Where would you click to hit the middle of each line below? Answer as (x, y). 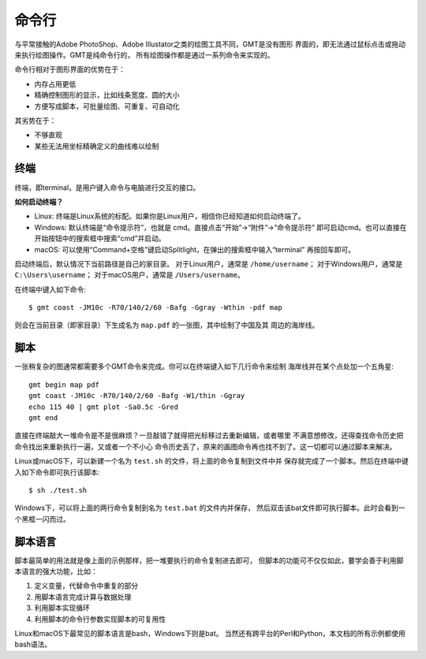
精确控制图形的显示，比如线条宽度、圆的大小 (107, 95)
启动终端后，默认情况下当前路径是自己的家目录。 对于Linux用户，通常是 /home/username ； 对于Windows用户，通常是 (209, 263)
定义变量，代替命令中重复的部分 (86, 586)
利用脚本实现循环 (62, 608)
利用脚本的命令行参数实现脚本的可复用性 (100, 619)
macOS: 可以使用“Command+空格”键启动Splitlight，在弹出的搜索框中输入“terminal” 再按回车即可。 (194, 249)
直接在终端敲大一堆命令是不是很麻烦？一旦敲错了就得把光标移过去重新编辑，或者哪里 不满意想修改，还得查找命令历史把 (209, 436)
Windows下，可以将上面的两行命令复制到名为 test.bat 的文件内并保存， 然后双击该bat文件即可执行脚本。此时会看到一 (210, 508)
